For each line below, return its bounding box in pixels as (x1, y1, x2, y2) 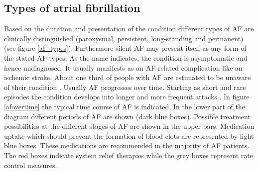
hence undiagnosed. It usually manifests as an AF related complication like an (4, 62, 243, 73)
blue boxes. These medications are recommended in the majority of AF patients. (4, 140, 250, 151)
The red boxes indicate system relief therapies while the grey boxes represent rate (4, 150, 254, 160)
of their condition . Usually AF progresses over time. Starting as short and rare (4, 82, 246, 92)
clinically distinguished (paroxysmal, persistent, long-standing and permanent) (4, 33, 244, 43)
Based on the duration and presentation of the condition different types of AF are (4, 23, 254, 34)
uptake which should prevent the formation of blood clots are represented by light (4, 130, 254, 141)
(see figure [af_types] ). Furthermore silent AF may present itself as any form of (4, 43, 247, 53)
